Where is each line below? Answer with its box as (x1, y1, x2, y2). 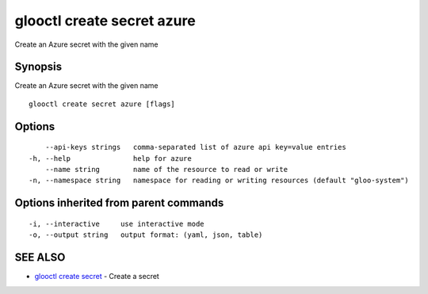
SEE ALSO (14, 250, 66, 265)
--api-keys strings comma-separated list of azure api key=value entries (44, 143, 346, 152)
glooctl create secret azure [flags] (29, 99, 176, 109)
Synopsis (14, 60, 63, 74)
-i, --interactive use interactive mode (29, 219, 205, 228)
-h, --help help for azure (29, 154, 192, 162)
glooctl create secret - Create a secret (34, 272, 160, 281)
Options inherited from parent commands (14, 197, 224, 210)
